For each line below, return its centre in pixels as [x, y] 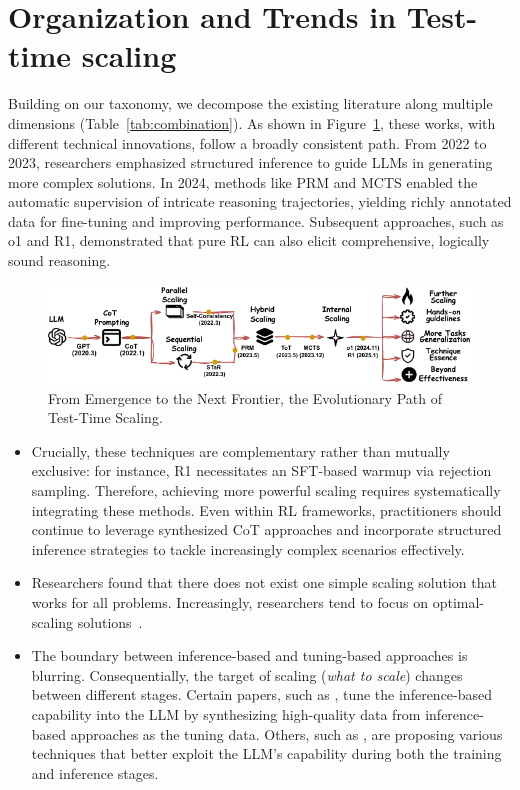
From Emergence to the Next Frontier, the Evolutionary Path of [245, 397]
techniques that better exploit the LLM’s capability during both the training [266, 753]
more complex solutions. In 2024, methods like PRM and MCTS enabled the [243, 181]
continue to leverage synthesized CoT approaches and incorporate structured [266, 529]
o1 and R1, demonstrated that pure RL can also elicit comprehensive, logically [249, 240]
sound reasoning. [59, 260]
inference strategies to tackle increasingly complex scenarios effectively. [248, 548]
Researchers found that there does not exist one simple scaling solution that [264, 582]
